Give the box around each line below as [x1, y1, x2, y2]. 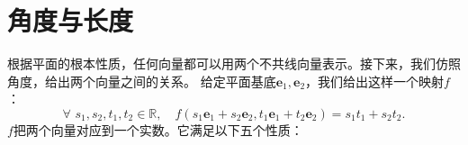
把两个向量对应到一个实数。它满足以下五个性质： [13, 120, 303, 139]
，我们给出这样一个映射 [305, 71, 445, 90]
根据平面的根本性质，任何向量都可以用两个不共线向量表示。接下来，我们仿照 [7, 54, 461, 73]
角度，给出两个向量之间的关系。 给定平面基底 [7, 71, 276, 90]
